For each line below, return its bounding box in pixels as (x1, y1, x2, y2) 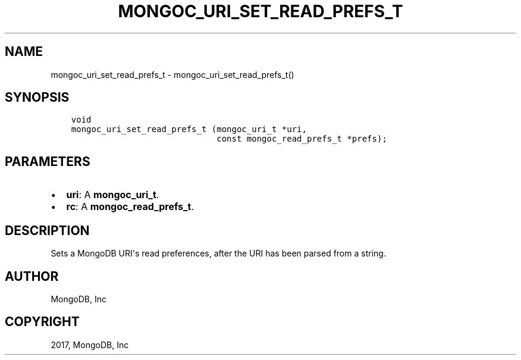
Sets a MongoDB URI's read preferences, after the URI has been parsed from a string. (51, 248, 386, 259)
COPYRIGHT (5, 314, 80, 330)
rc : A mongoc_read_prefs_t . (66, 201, 194, 213)
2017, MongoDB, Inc (51, 339, 129, 350)
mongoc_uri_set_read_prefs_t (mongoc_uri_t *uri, (71, 124, 307, 134)
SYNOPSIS (5, 90, 70, 105)
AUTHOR (5, 268, 59, 284)
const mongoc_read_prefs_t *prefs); (216, 134, 387, 144)
